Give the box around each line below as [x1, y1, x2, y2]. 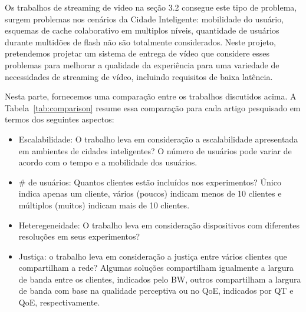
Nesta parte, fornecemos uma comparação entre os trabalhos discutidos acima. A [5, 90, 297, 102]
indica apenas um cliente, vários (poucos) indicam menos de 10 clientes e [18, 187, 282, 200]
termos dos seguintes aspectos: [5, 113, 114, 125]
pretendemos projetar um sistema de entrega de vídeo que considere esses [5, 47, 270, 59]
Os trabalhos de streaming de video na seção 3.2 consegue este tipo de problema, [5, 1, 297, 13]
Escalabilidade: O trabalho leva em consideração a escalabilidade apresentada [18, 132, 298, 145]
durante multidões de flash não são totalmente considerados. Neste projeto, [5, 35, 276, 48]
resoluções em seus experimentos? [18, 230, 140, 243]
